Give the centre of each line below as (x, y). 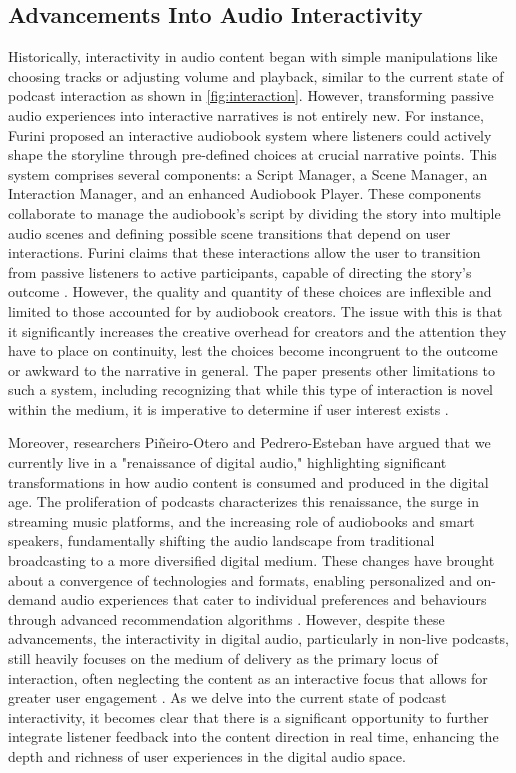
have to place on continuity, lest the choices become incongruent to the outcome (253, 350)
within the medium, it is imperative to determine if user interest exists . (228, 408)
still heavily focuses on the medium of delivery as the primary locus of (223, 658)
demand (32, 599)
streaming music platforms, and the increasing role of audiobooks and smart (241, 520)
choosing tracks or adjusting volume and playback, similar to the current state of (256, 75)
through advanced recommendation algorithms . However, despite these (226, 618)
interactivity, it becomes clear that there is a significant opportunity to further (248, 716)
